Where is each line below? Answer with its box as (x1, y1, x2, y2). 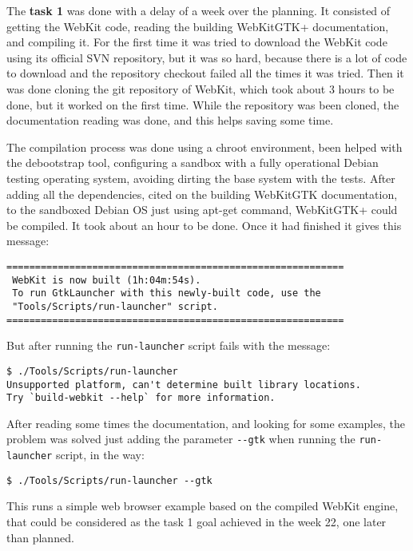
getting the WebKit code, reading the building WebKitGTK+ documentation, (6, 18, 389, 34)
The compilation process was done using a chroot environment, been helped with (6, 138, 403, 155)
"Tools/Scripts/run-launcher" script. (12, 300, 218, 312)
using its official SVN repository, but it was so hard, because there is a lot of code (6, 49, 407, 65)
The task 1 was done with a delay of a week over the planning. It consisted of (6, 2, 391, 18)
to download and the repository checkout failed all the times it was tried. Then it (6, 65, 404, 81)
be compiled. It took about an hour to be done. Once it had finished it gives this (6, 216, 402, 233)
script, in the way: (55, 446, 145, 463)
